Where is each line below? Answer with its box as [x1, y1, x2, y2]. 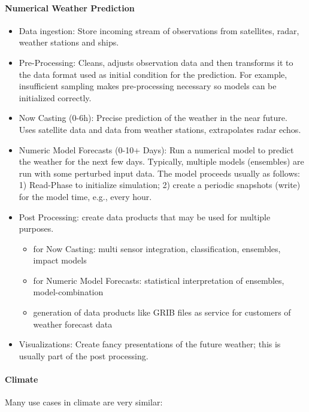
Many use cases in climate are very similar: [5, 396, 163, 408]
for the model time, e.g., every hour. [19, 190, 152, 202]
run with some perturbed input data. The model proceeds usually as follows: [19, 166, 300, 179]
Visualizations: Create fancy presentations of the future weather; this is [19, 338, 281, 350]
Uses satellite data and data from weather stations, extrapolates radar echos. [19, 123, 301, 135]
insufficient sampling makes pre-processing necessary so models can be [19, 80, 277, 92]
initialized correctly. [19, 91, 92, 104]
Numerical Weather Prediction [5, 1, 135, 14]
